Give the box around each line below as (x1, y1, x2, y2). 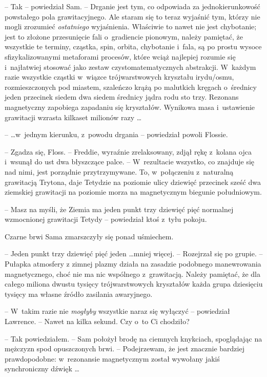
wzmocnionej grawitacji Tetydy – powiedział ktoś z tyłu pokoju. (5, 214, 207, 224)
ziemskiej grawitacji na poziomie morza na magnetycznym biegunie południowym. (5, 186, 262, 197)
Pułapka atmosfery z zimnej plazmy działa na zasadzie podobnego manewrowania (5, 258, 261, 269)
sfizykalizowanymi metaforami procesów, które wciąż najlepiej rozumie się (5, 51, 236, 62)
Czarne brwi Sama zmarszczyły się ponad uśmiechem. (5, 231, 174, 241)
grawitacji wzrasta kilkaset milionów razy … (5, 111, 142, 122)
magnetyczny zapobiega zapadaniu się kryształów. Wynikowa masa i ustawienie (5, 101, 255, 112)
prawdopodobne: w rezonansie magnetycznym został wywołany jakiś (5, 353, 220, 364)
